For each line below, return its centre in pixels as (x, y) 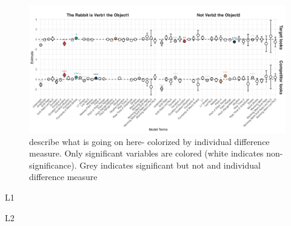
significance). (53, 165)
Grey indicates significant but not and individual (170, 165)
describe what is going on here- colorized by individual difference (149, 141)
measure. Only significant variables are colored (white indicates (146, 153)
